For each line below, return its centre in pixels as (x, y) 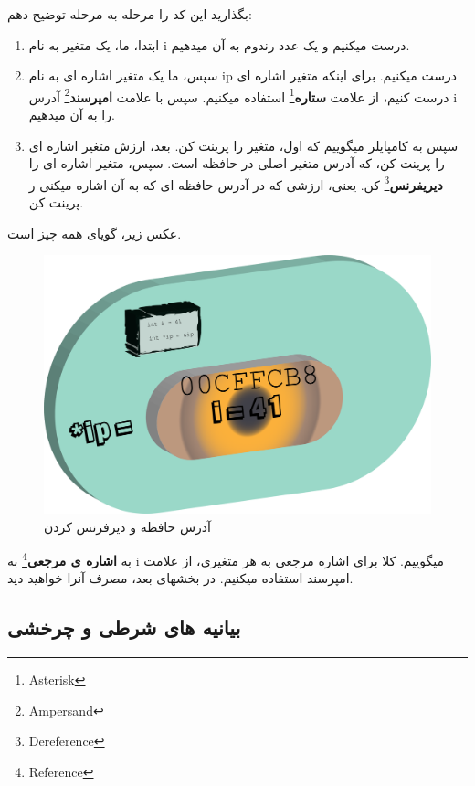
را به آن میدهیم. (72, 115)
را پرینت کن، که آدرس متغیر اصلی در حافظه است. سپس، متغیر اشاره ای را (237, 163)
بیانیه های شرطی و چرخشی (124, 627)
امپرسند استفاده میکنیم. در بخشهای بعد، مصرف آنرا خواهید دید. (180, 578)
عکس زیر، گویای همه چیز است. (95, 233)
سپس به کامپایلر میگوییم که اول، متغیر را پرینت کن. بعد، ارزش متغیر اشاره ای (243, 145)
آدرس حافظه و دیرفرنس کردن (127, 526)
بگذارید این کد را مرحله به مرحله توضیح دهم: (130, 14)
